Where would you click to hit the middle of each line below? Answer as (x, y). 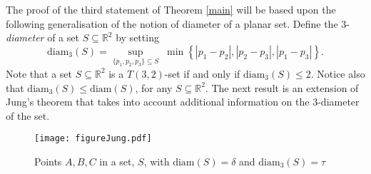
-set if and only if (202, 73)
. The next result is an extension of (282, 87)
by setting (137, 37)
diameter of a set (42, 37)
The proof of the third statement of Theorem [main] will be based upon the (171, 9)
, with (157, 161)
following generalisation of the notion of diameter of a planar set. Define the (172, 23)
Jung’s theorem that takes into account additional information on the (158, 102)
